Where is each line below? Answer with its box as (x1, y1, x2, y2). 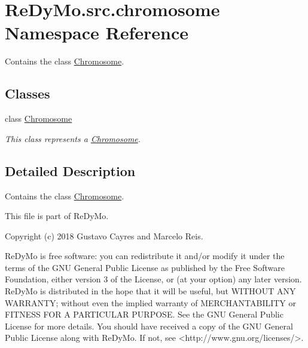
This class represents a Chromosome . (5, 132, 141, 144)
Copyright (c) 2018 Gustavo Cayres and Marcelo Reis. (5, 229, 203, 242)
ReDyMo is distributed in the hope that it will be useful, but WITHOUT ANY (5, 285, 296, 297)
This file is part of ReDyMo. (5, 210, 109, 222)
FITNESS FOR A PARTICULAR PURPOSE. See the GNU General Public (5, 308, 283, 321)
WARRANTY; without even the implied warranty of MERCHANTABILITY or (5, 296, 297, 309)
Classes (5, 84, 50, 103)
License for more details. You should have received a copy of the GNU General (5, 319, 293, 332)
